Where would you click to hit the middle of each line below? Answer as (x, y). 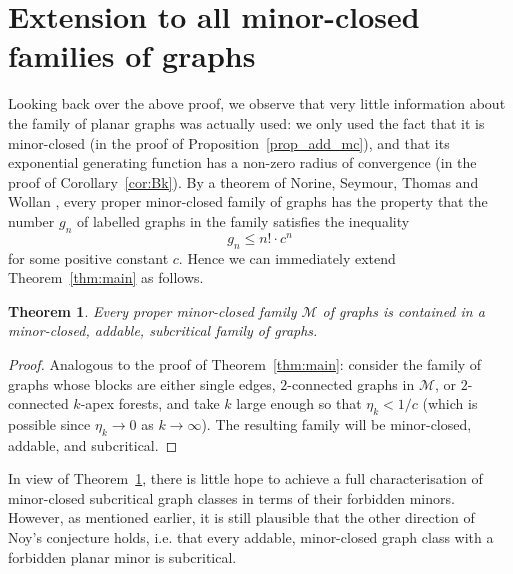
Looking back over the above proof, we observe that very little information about (257, 103)
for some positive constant (88, 257)
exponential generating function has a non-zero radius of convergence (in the (242, 162)
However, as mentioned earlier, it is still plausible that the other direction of (241, 517)
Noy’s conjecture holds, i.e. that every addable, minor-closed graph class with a (251, 537)
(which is (450, 403)
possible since (49, 423)
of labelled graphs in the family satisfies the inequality (243, 220)
